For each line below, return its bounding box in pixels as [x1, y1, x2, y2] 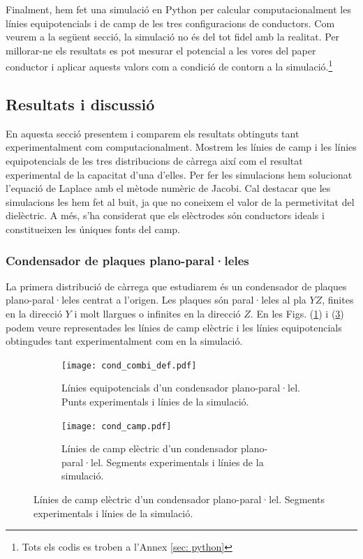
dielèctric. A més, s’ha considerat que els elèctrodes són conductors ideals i [6, 208, 325, 223]
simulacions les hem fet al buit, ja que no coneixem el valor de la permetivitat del [6, 194, 355, 209]
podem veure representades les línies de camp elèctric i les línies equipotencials [6, 320, 342, 334]
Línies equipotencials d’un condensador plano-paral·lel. [61, 380, 301, 395]
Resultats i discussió [6, 94, 155, 115]
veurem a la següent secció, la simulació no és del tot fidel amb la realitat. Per [6, 29, 340, 44]
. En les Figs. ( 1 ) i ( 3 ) [250, 306, 344, 320]
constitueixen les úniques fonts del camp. [6, 221, 180, 236]
